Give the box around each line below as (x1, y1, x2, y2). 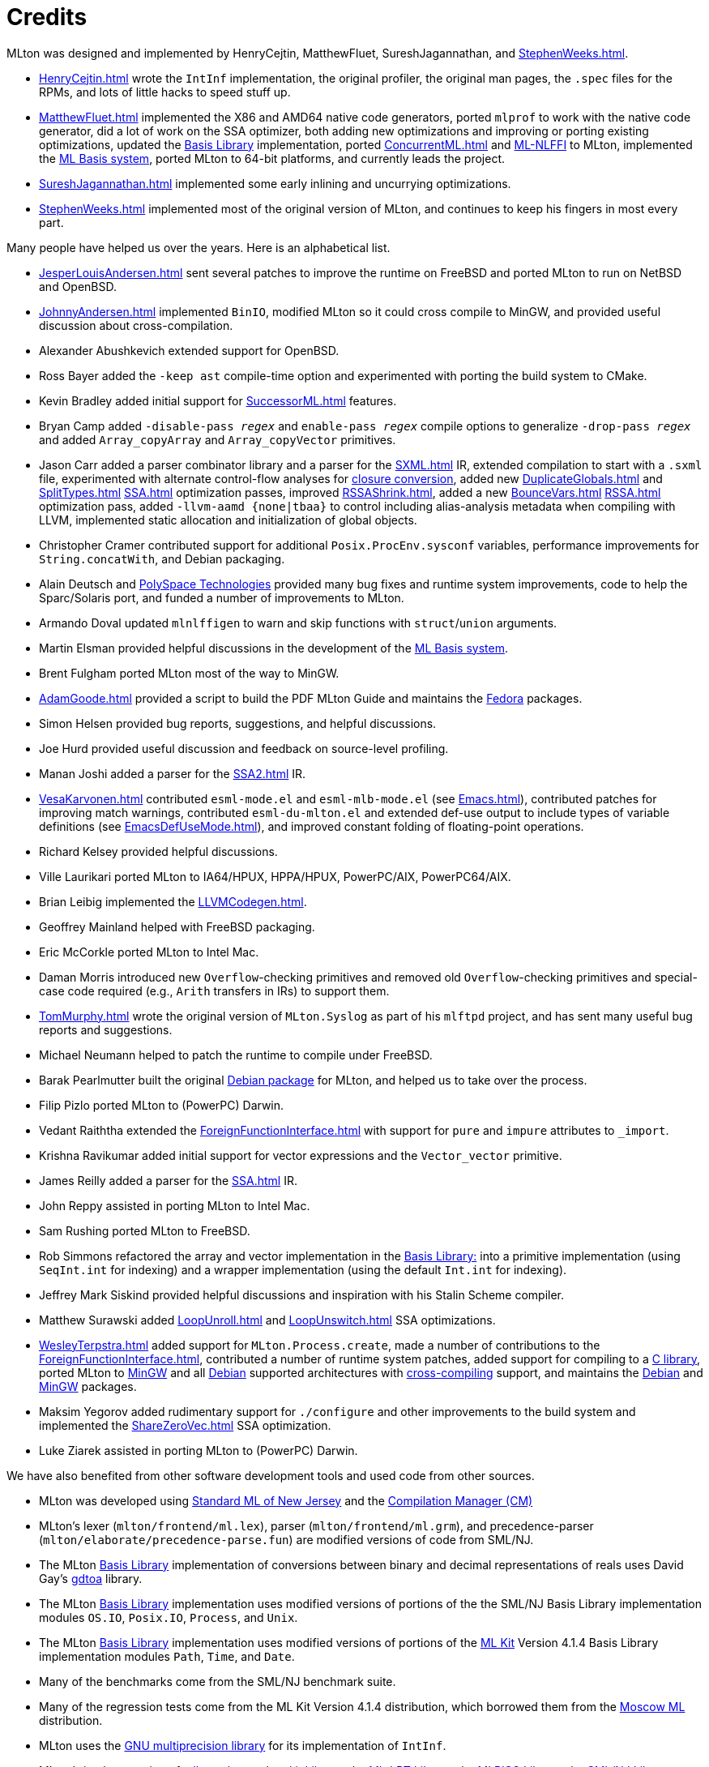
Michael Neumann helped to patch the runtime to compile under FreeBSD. (39, 1047, 433, 1062)
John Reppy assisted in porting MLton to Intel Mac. (39, 1198, 310, 1213)
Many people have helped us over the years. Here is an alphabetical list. (6, 240, 391, 255)
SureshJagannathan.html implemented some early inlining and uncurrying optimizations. (39, 176, 511, 190)
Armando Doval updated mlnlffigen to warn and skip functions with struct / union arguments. (39, 615, 557, 630)
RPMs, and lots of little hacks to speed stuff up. (39, 84, 291, 99)
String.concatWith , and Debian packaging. (39, 551, 285, 566)
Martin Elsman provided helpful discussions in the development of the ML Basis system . (39, 640, 508, 655)
